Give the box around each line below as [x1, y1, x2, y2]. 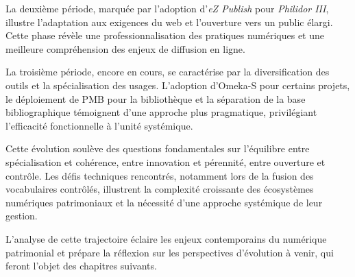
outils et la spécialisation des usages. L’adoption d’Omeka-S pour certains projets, [5, 77, 350, 92]
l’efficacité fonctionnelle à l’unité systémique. [5, 118, 193, 132]
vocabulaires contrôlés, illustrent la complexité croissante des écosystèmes [5, 182, 314, 196]
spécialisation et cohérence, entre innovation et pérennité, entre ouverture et [5, 154, 326, 169]
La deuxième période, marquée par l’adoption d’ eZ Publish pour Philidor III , [5, 1, 329, 15]
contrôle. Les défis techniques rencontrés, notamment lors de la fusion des [5, 168, 314, 182]
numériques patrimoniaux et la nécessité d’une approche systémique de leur [5, 195, 323, 209]
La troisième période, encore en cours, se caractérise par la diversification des [5, 64, 330, 79]
